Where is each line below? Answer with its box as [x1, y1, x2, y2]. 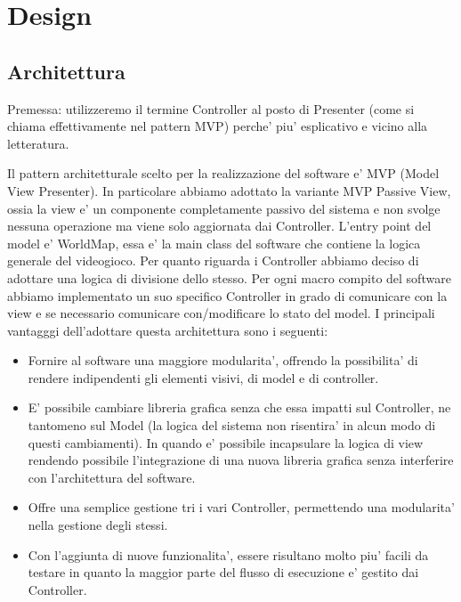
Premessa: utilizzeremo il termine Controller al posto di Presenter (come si [7, 99, 415, 118]
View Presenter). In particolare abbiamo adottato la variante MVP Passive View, [7, 181, 451, 199]
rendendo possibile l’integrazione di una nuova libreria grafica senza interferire [28, 451, 454, 469]
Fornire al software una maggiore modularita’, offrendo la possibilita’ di [28, 351, 418, 370]
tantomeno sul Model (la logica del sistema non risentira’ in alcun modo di [28, 416, 436, 435]
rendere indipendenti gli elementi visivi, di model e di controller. [28, 368, 379, 386]
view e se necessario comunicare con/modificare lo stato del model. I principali [7, 304, 435, 322]
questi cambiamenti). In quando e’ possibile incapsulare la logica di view [28, 433, 424, 451]
